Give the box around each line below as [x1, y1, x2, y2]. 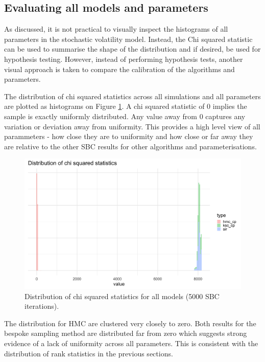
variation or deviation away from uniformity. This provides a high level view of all [4, 121, 260, 131]
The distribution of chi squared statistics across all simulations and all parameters [4, 90, 261, 101]
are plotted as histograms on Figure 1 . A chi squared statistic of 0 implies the [4, 101, 247, 111]
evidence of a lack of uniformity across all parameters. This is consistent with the [4, 337, 258, 348]
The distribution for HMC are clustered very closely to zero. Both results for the [4, 318, 256, 328]
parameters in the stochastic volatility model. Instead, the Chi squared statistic [4, 33, 253, 44]
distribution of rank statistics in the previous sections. [4, 348, 173, 358]
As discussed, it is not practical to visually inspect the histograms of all [4, 24, 228, 34]
